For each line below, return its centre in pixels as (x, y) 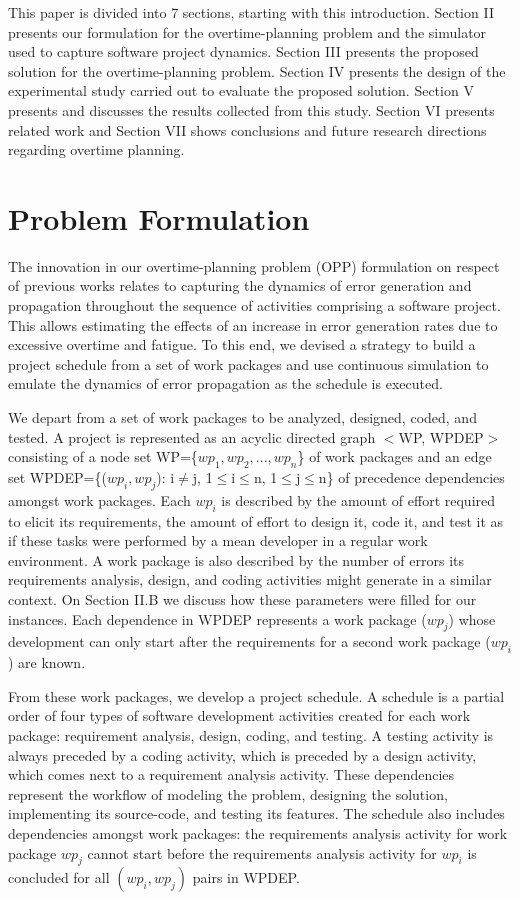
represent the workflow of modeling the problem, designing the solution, (228, 793)
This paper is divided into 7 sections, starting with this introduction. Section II (251, 12)
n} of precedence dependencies (411, 477)
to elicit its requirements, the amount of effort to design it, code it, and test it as (256, 520)
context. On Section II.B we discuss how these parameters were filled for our (242, 598)
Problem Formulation (159, 217)
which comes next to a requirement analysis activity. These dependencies (231, 774)
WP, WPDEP (441, 436)
